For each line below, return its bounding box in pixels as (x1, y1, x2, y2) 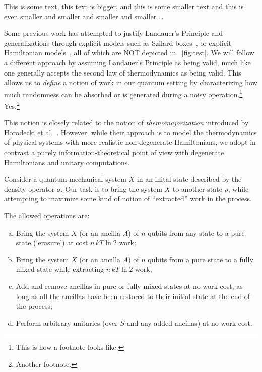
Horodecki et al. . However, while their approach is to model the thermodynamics (4, 127, 257, 137)
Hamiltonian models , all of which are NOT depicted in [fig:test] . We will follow (4, 47, 254, 58)
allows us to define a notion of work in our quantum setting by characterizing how (4, 77, 257, 88)
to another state (172, 183, 222, 194)
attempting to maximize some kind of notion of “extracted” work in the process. (4, 193, 252, 204)
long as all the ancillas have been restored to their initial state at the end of (16, 290, 250, 301)
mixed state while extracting (16, 264, 104, 274)
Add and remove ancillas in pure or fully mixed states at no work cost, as (16, 280, 243, 291)
